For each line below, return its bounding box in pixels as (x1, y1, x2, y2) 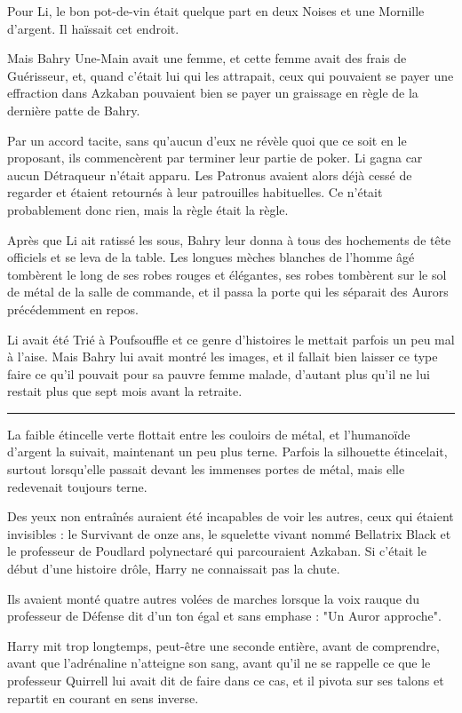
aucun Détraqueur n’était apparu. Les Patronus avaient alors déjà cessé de (7, 165, 412, 184)
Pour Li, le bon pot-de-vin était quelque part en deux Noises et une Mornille (7, 2, 425, 20)
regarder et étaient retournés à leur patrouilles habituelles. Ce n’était (7, 183, 383, 202)
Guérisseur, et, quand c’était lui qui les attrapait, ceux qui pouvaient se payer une (7, 66, 454, 84)
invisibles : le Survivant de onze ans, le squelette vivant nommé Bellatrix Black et (7, 524, 451, 543)
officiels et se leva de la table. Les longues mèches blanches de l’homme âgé (7, 248, 415, 266)
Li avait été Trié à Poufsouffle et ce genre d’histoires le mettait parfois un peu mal (7, 329, 455, 348)
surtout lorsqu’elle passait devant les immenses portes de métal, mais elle (7, 460, 405, 479)
